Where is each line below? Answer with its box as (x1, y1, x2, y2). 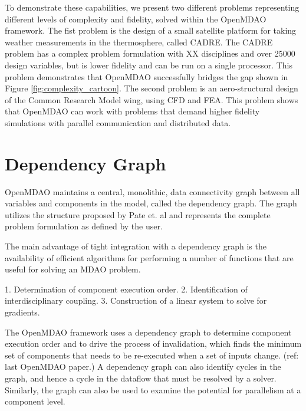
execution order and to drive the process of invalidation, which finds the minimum (5, 337, 302, 350)
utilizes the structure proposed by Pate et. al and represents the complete (5, 208, 271, 221)
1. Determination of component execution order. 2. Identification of (5, 282, 248, 295)
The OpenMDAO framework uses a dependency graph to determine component (5, 325, 292, 338)
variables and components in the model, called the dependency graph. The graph (5, 197, 297, 209)
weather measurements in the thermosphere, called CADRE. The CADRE (5, 35, 273, 48)
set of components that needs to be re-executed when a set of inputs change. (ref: (5, 348, 299, 361)
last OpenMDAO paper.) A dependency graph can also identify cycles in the (5, 360, 281, 373)
